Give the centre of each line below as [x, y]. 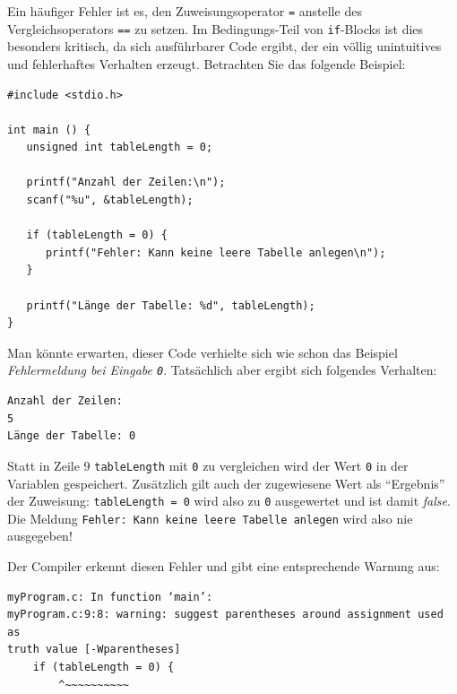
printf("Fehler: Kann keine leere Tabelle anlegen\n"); [216, 252]
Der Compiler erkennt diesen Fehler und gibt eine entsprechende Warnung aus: [224, 566]
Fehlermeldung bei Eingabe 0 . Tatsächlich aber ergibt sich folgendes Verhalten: [222, 370]
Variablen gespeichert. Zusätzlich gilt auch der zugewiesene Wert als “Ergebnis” [226, 483]
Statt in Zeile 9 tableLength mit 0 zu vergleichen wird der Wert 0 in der [208, 465]
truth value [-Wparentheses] [94, 650]
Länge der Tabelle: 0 [72, 436]
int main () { [49, 130]
